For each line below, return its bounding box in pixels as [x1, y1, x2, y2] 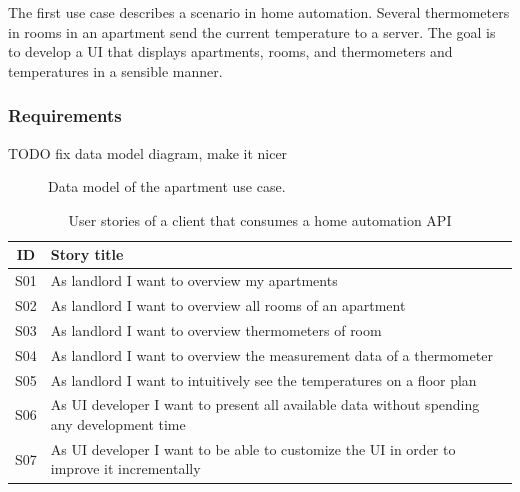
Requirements [8, 103, 122, 128]
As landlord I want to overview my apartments [50, 270, 338, 291]
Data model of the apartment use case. [48, 176, 286, 197]
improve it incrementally [50, 458, 201, 479]
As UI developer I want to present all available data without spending [50, 394, 480, 415]
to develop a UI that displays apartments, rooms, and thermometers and [8, 41, 453, 62]
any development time [50, 414, 186, 435]
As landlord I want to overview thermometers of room [50, 319, 382, 340]
